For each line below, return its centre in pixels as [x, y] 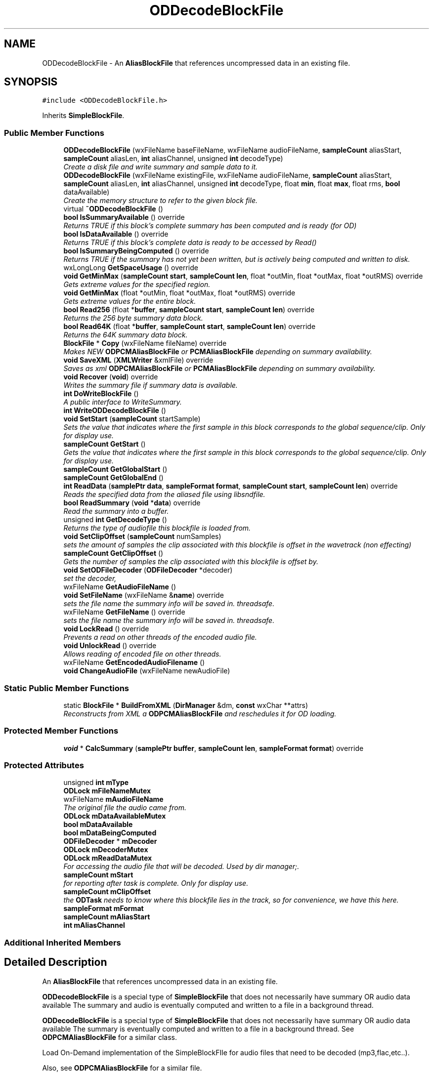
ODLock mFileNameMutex [107, 791]
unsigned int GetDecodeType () [115, 520]
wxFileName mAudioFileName [113, 799]
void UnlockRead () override [110, 646]
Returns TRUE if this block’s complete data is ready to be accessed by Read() [190, 243]
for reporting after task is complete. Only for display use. [156, 883]
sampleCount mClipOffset [107, 892]
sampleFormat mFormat [104, 909]
